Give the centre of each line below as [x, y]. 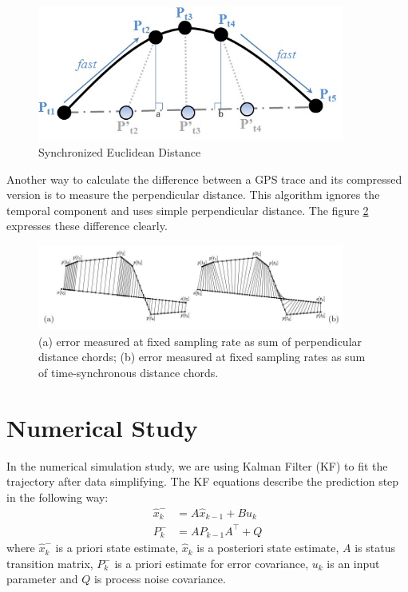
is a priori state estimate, [117, 548]
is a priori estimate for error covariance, [212, 563]
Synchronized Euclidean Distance [120, 152]
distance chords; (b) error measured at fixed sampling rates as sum [202, 357]
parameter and [42, 579]
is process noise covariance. [160, 579]
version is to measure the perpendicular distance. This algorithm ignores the [193, 195]
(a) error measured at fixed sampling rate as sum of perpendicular [200, 341]
